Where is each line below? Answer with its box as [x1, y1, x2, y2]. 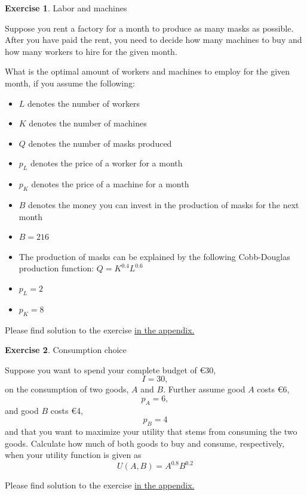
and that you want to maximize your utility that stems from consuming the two [5, 425, 297, 438]
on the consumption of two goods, [5, 383, 129, 395]
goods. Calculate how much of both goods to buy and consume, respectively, [5, 437, 285, 449]
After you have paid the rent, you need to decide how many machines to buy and [5, 33, 302, 46]
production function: [19, 262, 94, 274]
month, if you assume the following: [5, 76, 135, 89]
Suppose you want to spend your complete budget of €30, [5, 363, 216, 376]
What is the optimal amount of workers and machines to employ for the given [5, 65, 290, 78]
